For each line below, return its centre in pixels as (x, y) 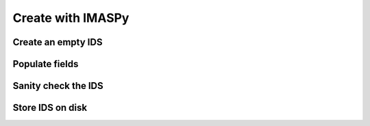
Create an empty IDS (58, 42)
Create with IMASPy (71, 18)
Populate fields (46, 64)
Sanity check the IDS (58, 86)
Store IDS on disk (50, 108)
